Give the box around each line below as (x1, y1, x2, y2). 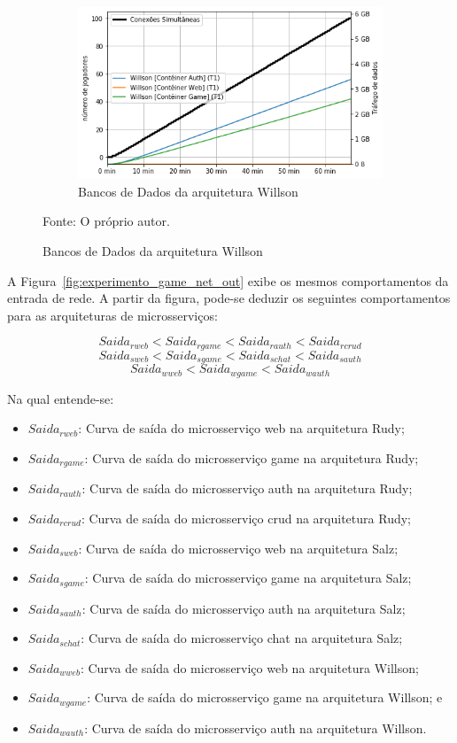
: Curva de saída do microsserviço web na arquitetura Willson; (80, 658, 419, 677)
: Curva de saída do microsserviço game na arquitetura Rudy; (84, 448, 419, 467)
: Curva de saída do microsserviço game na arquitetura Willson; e (87, 688, 443, 707)
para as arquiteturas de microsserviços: (7, 306, 218, 324)
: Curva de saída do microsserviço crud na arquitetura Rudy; (81, 508, 411, 527)
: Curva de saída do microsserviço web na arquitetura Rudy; (78, 419, 405, 437)
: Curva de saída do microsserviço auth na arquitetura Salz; (81, 599, 406, 617)
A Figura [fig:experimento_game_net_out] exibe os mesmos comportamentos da (7, 271, 449, 290)
